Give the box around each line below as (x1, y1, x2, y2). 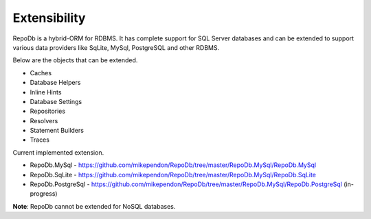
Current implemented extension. (12, 148, 104, 157)
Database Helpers (30, 79, 81, 87)
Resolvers (30, 116, 58, 125)
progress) (30, 190, 58, 198)
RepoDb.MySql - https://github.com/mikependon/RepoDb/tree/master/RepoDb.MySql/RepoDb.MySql (30, 161, 316, 169)
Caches (30, 68, 52, 77)
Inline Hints (30, 88, 62, 96)
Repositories (30, 107, 65, 116)
